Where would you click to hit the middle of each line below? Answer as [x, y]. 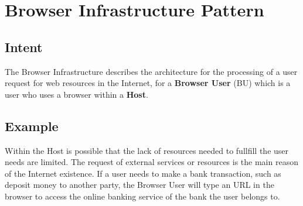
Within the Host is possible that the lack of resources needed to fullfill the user [147, 150]
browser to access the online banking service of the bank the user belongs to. [142, 196]
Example [32, 126]
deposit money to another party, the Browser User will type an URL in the [139, 185]
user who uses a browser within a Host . [76, 94]
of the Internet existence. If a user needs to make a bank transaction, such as [143, 173]
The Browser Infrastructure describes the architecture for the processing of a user [151, 71]
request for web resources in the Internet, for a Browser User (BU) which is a [148, 83]
